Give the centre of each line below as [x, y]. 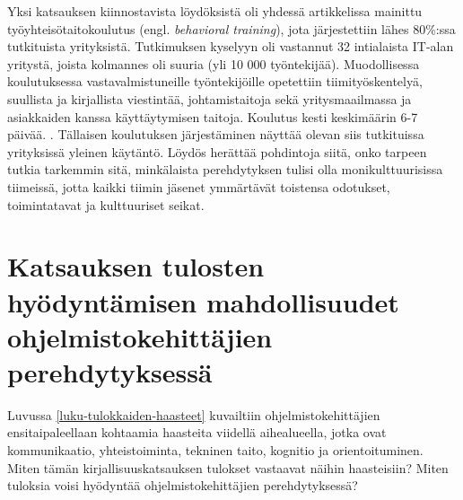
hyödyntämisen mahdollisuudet [203, 301]
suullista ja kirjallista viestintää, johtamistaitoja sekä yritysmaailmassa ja [210, 98]
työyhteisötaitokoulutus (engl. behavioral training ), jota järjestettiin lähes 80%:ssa [231, 28]
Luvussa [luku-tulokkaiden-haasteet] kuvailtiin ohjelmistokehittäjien [194, 414]
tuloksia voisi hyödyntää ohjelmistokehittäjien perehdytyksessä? [183, 485]
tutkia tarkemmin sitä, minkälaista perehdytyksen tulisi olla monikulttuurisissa [225, 169]
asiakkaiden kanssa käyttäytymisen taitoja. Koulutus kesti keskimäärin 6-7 [213, 116]
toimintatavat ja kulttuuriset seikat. [106, 204]
